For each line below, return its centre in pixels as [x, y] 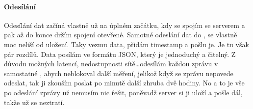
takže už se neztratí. [34, 102]
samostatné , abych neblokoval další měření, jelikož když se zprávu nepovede [119, 73]
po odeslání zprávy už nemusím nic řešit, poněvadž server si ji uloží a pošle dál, [123, 92]
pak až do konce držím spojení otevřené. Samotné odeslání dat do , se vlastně [121, 35]
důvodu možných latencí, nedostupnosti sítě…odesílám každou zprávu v [111, 64]
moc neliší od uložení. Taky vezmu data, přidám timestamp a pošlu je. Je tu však [126, 44]
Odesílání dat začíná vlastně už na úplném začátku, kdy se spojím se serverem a [125, 25]
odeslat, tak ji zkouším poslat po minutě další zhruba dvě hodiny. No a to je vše [124, 83]
